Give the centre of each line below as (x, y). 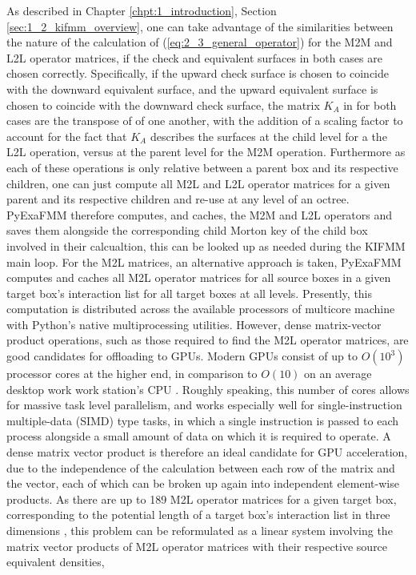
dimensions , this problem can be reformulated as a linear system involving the (200, 530)
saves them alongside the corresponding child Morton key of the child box (187, 230)
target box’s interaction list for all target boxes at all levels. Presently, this (190, 293)
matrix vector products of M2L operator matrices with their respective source (197, 546)
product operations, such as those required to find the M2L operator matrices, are (208, 340)
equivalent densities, (56, 562)
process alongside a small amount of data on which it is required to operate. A (199, 436)
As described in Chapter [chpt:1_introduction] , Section (142, 10)
